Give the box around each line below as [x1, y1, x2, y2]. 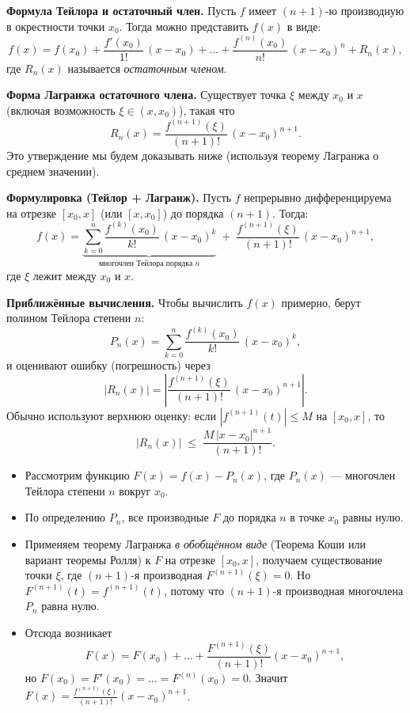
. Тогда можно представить [119, 17, 249, 34]
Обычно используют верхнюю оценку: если [6, 407, 216, 423]
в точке [290, 509, 325, 525]
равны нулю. [342, 509, 404, 525]
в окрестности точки [6, 17, 105, 34]
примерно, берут [281, 294, 361, 310]
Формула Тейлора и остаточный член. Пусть [6, 2, 237, 18]
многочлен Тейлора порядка [98, 260, 193, 268]
